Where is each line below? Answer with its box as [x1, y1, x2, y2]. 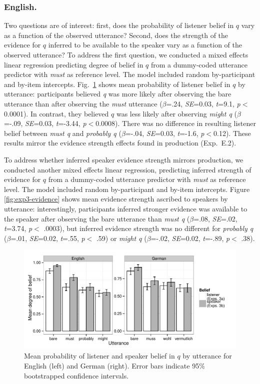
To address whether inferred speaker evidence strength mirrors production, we [4, 154, 243, 164]
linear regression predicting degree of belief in [4, 59, 143, 69]
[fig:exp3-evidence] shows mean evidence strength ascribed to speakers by [4, 193, 228, 204]
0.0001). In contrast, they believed [4, 108, 109, 118]
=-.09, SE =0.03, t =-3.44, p [4, 118, 86, 128]
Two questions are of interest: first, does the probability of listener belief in [4, 20, 234, 30]
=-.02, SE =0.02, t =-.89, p [150, 232, 230, 243]
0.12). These [213, 127, 251, 138]
